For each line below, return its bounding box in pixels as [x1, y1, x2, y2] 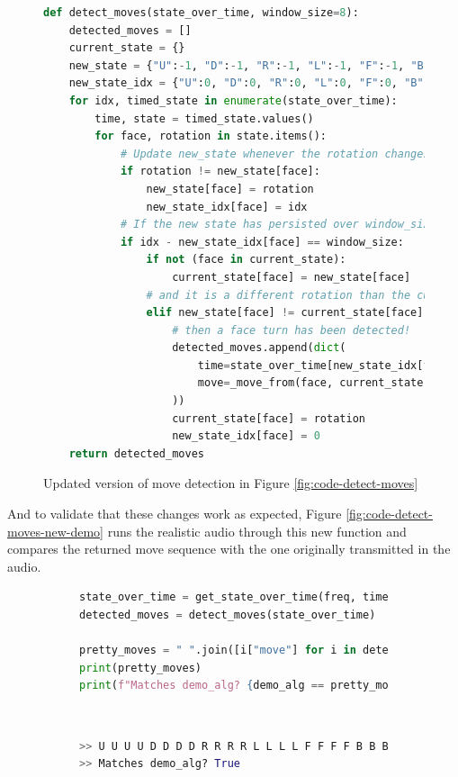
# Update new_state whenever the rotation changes [120, 147, 430, 160]
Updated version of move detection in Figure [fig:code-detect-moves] [43, 474, 418, 492]
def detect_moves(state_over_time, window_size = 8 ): [43, 6, 359, 19]
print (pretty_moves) [79, 661, 202, 674]
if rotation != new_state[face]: [120, 165, 320, 178]
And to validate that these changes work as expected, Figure [7, 504, 342, 523]
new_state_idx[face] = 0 [172, 429, 320, 443]
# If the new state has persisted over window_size [120, 218, 436, 231]
